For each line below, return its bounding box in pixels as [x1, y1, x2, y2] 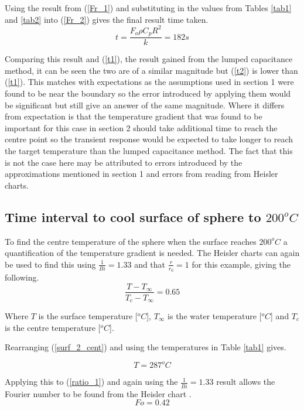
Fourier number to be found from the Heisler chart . [5, 387, 192, 399]
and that [134, 258, 166, 270]
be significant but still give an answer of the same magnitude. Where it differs [5, 98, 285, 111]
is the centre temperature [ [5, 321, 101, 333]
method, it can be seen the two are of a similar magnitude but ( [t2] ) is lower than [5, 64, 298, 76]
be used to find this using [5, 258, 96, 270]
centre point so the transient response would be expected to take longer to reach [5, 133, 293, 145]
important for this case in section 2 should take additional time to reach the [5, 121, 278, 134]
